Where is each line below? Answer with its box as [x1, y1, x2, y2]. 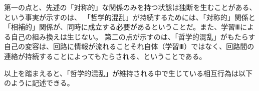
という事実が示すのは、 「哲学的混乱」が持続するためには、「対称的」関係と [4, 11, 255, 22]
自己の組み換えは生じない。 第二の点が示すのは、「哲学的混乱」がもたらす [11, 31, 255, 41]
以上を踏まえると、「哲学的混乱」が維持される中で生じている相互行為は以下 [4, 67, 253, 78]
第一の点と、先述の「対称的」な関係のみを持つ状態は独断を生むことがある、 [4, 2, 256, 12]
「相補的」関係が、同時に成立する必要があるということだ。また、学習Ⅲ [4, 21, 240, 32]
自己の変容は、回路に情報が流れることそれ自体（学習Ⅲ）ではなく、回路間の [4, 41, 254, 51]
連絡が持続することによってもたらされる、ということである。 [4, 50, 206, 61]
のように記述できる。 [4, 77, 74, 88]
